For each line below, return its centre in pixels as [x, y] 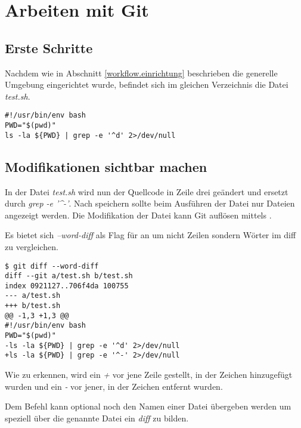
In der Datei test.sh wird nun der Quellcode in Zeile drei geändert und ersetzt [147, 191]
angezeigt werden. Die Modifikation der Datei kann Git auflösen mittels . [138, 215]
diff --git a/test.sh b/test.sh [69, 276]
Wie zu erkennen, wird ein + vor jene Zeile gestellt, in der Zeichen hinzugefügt [149, 375]
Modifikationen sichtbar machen [106, 166]
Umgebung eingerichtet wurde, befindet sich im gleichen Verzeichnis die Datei [147, 84]
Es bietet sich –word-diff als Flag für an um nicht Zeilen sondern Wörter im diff [150, 235]
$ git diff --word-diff [52, 266]
